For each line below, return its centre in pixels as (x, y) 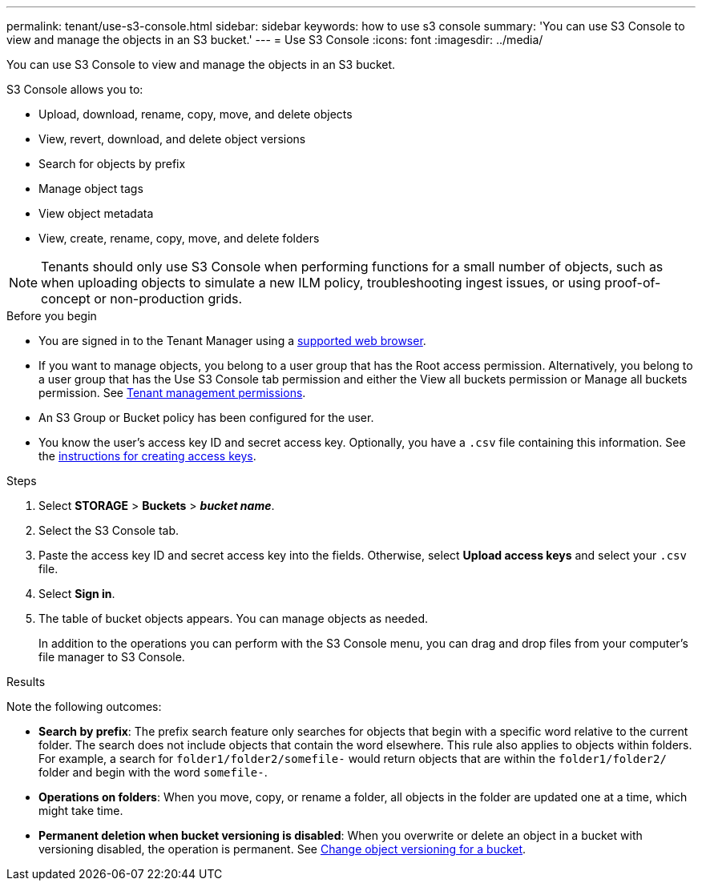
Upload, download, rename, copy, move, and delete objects (196, 114)
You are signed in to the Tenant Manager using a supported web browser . (232, 341)
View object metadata (96, 213)
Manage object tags (91, 189)
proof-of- (633, 283)
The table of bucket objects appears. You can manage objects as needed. (234, 618)
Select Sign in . (77, 594)
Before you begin (52, 316)
